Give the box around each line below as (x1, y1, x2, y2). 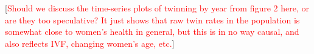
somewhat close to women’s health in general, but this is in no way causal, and (5, 25, 299, 38)
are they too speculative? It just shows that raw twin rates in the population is (5, 13, 300, 26)
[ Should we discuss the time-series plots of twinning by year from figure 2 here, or (5, 2, 310, 14)
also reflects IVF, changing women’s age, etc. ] (5, 37, 175, 49)
